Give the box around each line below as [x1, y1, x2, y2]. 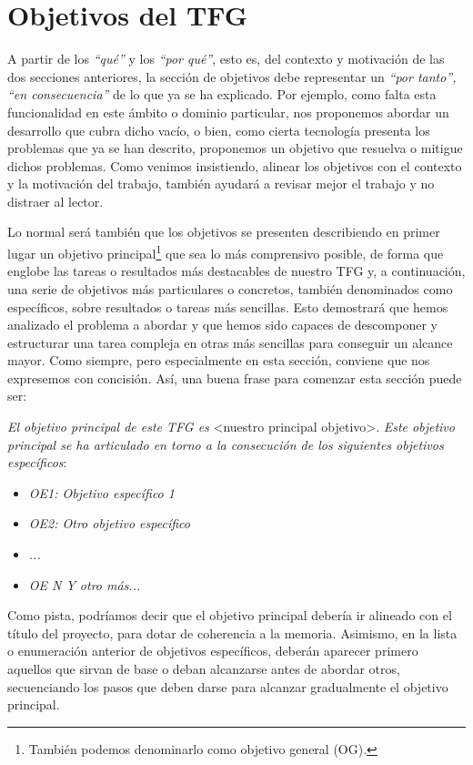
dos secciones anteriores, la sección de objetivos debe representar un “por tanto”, [7, 66, 457, 86]
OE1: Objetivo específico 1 [28, 483, 175, 502]
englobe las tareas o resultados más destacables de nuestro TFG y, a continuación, [7, 261, 466, 280]
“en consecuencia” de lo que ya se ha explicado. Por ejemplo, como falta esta [7, 85, 437, 104]
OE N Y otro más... [28, 575, 141, 594]
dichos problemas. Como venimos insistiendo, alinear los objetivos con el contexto [7, 156, 462, 175]
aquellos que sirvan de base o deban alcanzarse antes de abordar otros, [7, 659, 400, 678]
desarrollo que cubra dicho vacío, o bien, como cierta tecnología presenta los [7, 120, 430, 139]
